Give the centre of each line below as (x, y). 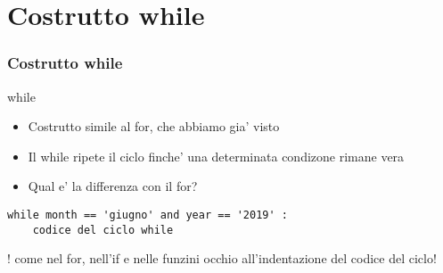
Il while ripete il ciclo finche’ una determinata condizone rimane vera (216, 156)
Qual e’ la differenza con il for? (113, 186)
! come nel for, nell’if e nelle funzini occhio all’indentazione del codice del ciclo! (222, 258)
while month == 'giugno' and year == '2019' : (148, 215)
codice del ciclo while (103, 230)
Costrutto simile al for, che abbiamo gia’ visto (154, 126)
